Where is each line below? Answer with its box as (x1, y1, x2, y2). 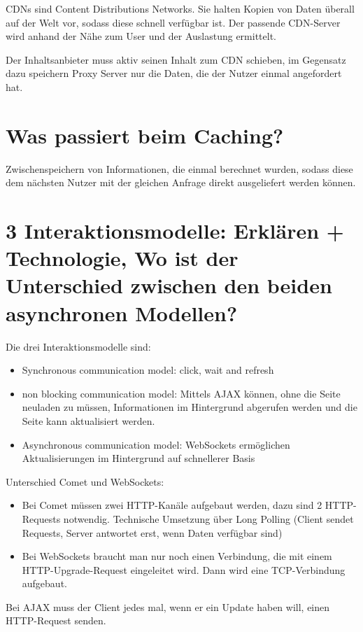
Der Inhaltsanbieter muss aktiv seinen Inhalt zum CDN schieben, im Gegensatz (6, 52, 346, 66)
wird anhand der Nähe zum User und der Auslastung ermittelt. (6, 29, 277, 43)
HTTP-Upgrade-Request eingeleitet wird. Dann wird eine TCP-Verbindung (22, 562, 346, 577)
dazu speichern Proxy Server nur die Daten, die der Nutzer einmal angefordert (6, 66, 342, 80)
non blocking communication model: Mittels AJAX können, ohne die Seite (22, 386, 341, 400)
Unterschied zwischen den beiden (6, 271, 332, 300)
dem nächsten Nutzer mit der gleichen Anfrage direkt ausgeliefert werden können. (6, 175, 356, 190)
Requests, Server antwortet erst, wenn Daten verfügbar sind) (22, 525, 283, 540)
